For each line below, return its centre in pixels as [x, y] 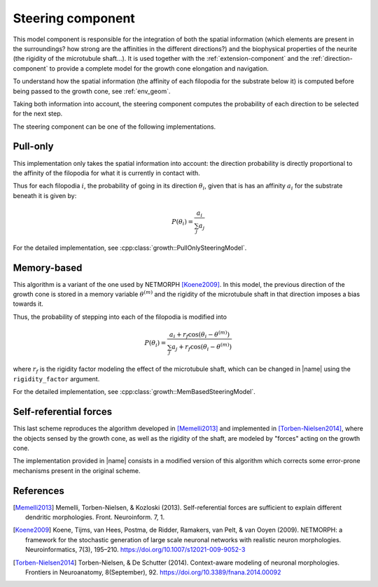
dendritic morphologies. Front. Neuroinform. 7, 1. [95, 517]
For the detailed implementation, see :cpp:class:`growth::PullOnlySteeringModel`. [130, 248]
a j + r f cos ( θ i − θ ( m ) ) [202, 347]
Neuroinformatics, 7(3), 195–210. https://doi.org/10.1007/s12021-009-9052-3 [135, 550]
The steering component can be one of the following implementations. [114, 127]
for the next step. [38, 114]
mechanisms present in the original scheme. [77, 471]
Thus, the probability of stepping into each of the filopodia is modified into [120, 317]
